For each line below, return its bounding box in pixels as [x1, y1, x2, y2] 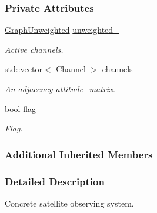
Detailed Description [5, 174, 105, 188]
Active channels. [5, 43, 64, 55]
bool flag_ [5, 102, 42, 114]
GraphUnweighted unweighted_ [5, 23, 119, 36]
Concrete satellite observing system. [5, 197, 134, 209]
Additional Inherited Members [5, 147, 153, 161]
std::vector [5, 63, 42, 75]
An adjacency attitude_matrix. [5, 83, 115, 94]
